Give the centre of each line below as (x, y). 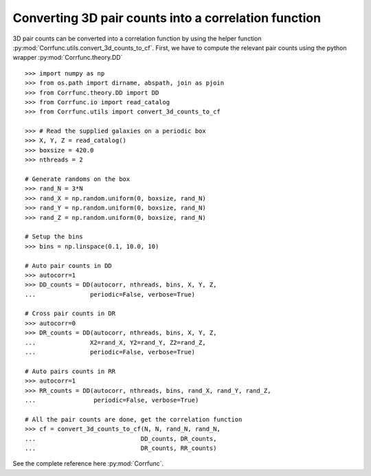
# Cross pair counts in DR (70, 314)
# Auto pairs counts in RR (70, 371)
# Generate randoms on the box (78, 179)
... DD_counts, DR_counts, (121, 439)
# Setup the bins (54, 237)
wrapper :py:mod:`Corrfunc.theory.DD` (68, 58)
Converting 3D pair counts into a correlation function (167, 18)
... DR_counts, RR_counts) (121, 448)
